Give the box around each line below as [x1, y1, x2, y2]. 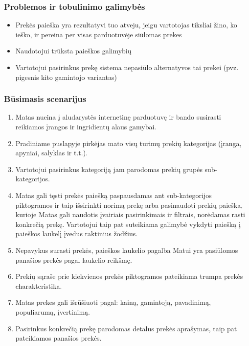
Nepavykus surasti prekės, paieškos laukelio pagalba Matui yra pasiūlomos [15, 245, 238, 255]
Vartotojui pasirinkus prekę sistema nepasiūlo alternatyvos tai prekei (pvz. [15, 62, 239, 72]
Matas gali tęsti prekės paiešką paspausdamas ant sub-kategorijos [15, 190, 212, 200]
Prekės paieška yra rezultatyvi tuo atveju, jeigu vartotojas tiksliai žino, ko [15, 20, 237, 30]
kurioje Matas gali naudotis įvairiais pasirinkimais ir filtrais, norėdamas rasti [15, 209, 245, 220]
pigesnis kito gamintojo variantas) [15, 72, 117, 82]
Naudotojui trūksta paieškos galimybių [15, 46, 132, 56]
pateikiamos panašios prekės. [15, 333, 102, 343]
